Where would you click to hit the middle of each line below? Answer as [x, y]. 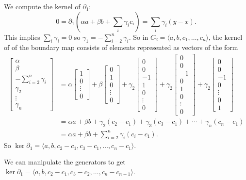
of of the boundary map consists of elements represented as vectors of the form [121, 47]
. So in [139, 37]
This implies [22, 37]
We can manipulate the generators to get [65, 162]
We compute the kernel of [42, 6]
